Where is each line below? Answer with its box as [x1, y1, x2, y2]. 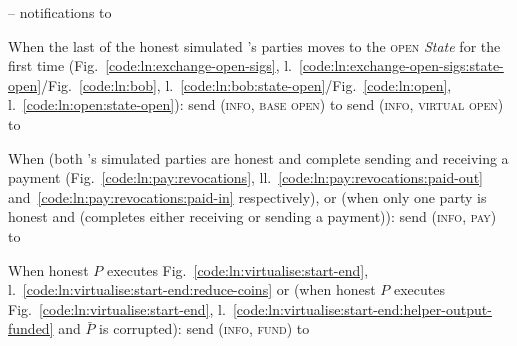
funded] [8, 318, 54, 339]
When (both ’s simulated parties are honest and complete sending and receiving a [8, 147, 509, 168]
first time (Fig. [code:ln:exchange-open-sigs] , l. [8, 55, 292, 76]
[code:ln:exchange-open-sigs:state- [299, 55, 504, 76]
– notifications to [8, 2, 112, 22]
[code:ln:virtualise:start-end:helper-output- [232, 298, 492, 319]
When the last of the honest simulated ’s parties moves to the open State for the [8, 35, 501, 56]
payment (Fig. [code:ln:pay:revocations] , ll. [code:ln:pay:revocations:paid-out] [8, 167, 483, 188]
